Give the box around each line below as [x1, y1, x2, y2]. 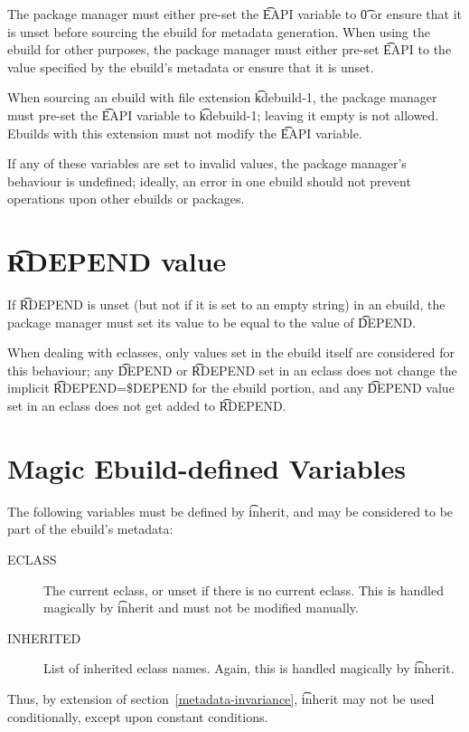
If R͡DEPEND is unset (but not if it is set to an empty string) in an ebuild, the [7, 295, 446, 314]
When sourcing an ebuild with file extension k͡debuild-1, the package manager [7, 88, 437, 107]
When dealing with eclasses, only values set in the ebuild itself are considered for [7, 343, 455, 362]
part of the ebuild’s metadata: [7, 519, 174, 538]
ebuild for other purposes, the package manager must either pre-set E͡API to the [7, 40, 452, 59]
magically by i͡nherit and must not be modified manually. [43, 598, 359, 617]
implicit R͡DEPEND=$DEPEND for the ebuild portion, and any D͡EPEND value [7, 378, 455, 397]
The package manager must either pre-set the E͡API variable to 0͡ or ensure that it [7, 5, 463, 23]
